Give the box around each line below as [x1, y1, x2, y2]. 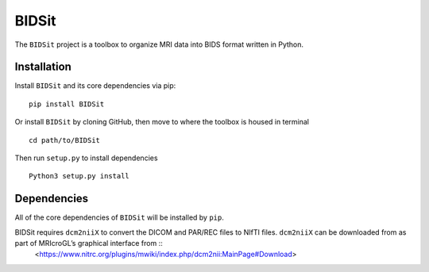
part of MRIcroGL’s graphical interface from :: [14, 239, 163, 248]
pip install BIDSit [29, 99, 105, 109]
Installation [14, 60, 71, 74]
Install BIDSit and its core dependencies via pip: [14, 81, 176, 90]
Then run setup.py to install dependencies [14, 153, 158, 163]
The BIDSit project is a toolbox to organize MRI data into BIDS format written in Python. [14, 40, 304, 49]
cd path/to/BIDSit [29, 136, 101, 144]
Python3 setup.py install [29, 171, 130, 181]
